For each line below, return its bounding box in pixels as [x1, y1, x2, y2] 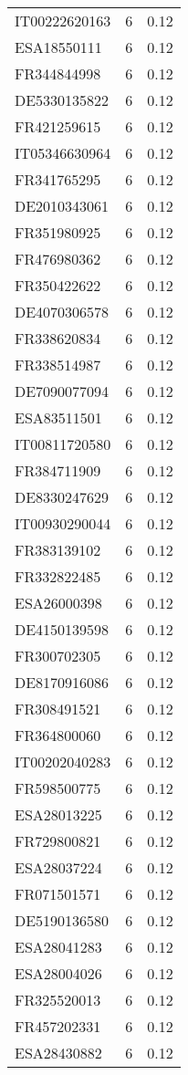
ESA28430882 [15, 1042, 102, 1063]
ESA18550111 [15, 37, 102, 57]
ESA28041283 [15, 936, 102, 957]
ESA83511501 [15, 407, 102, 428]
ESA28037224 [15, 857, 102, 878]
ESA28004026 [15, 963, 102, 984]
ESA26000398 [15, 592, 102, 613]
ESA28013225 [15, 804, 102, 825]
